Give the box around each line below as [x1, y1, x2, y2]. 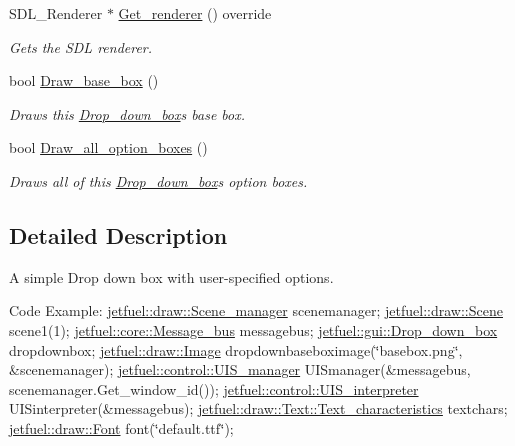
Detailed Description [9, 219, 228, 250]
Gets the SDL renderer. [9, 36, 153, 57]
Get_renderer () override [118, 3, 272, 23]
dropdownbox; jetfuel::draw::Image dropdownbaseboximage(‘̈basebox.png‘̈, [9, 339, 463, 360]
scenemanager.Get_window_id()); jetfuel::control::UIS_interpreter [9, 378, 419, 399]
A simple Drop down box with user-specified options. [9, 266, 334, 287]
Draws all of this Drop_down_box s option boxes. [9, 170, 308, 191]
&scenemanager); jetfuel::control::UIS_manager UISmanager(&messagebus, [9, 359, 471, 380]
